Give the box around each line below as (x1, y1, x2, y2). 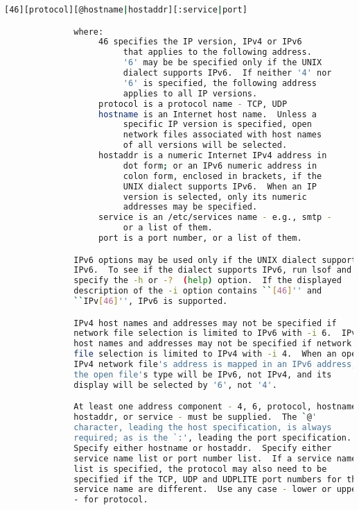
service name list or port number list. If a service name (73, 453, 357, 464)
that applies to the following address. (123, 47, 312, 58)
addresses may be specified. (123, 202, 258, 212)
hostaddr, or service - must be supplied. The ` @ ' (73, 412, 317, 423)
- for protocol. (73, 495, 148, 505)
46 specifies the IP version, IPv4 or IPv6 (98, 37, 302, 47)
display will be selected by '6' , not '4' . (73, 380, 277, 390)
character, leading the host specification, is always (73, 423, 332, 433)
